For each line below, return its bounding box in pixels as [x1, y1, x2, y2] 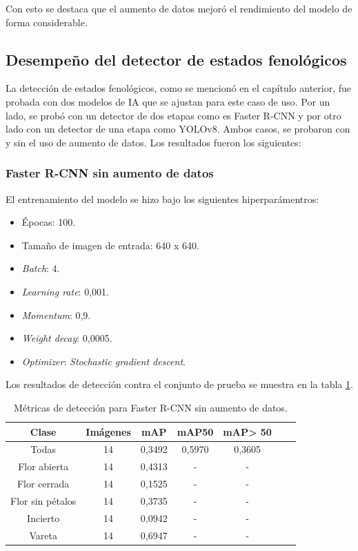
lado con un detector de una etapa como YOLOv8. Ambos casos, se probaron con [6, 122, 350, 136]
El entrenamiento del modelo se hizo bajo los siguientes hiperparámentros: [6, 191, 319, 206]
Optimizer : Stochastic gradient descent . [21, 354, 186, 368]
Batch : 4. [21, 261, 60, 275]
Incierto [27, 510, 60, 525]
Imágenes [86, 424, 131, 438]
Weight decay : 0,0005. [21, 331, 112, 345]
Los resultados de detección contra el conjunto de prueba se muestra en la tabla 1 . [6, 377, 353, 391]
